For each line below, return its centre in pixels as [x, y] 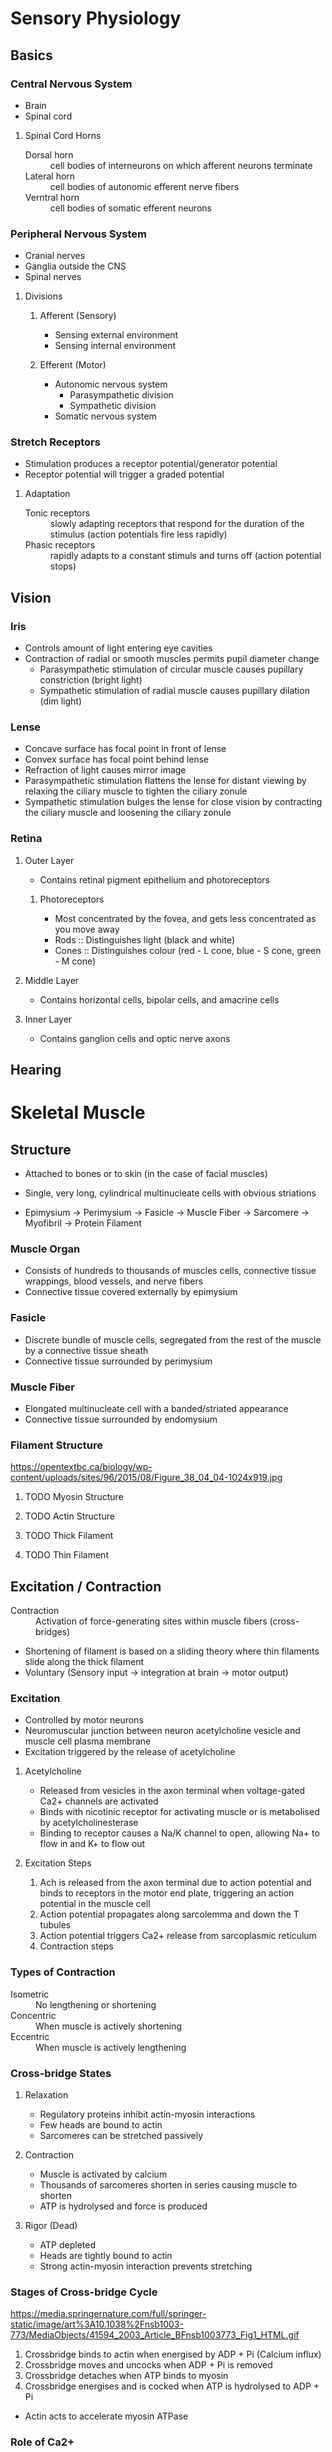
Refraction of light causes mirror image [105, 770]
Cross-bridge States [61, 2073]
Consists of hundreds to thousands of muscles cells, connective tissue [170, 1271]
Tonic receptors [57, 513]
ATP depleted [68, 2245]
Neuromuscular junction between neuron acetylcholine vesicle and [162, 1731]
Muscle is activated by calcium [103, 2174]
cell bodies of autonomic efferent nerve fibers [144, 186]
